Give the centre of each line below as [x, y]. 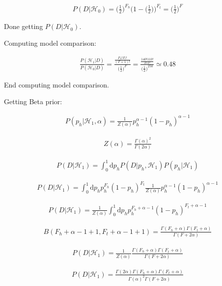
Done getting [24, 26]
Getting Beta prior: [33, 101]
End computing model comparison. [56, 85]
